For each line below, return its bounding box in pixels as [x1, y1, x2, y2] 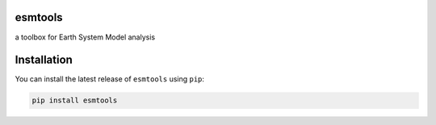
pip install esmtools [31, 96, 118, 105]
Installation [15, 53, 73, 67]
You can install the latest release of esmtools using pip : [15, 74, 205, 84]
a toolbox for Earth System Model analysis [15, 32, 156, 42]
